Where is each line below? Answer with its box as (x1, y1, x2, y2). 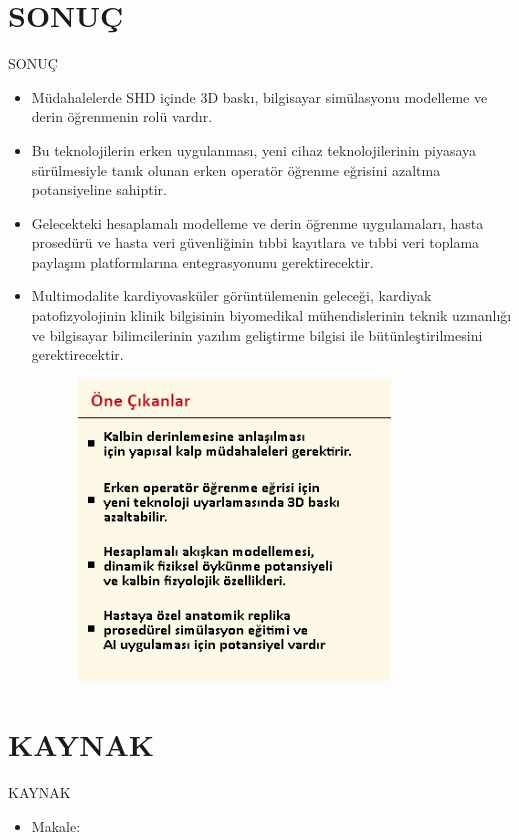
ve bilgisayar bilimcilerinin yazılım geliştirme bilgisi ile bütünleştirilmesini (31, 324, 483, 345)
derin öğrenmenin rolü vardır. (31, 106, 213, 127)
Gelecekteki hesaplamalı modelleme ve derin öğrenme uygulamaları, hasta (31, 212, 484, 233)
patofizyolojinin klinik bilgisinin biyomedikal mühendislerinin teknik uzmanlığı (31, 305, 512, 326)
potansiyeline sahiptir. (31, 179, 167, 200)
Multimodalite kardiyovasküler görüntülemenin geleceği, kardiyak (31, 285, 432, 306)
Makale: (31, 815, 81, 836)
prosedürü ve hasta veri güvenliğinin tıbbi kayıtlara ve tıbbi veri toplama (31, 232, 480, 253)
